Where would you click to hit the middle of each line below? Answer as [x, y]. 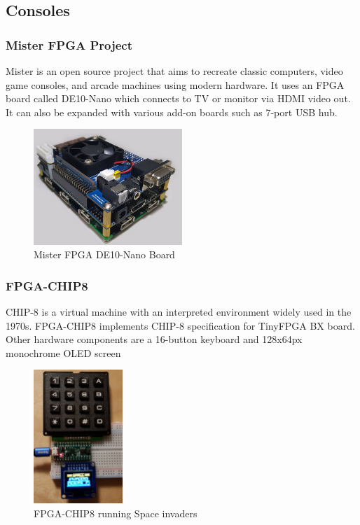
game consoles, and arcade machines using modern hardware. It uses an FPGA [175, 84]
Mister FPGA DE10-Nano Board [104, 254]
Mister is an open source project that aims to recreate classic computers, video [174, 71]
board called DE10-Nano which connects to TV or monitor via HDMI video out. [178, 98]
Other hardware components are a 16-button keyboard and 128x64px [154, 339]
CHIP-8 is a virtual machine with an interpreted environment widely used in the [179, 311]
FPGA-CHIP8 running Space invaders [116, 513]
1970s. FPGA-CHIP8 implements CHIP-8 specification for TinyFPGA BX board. [180, 325]
